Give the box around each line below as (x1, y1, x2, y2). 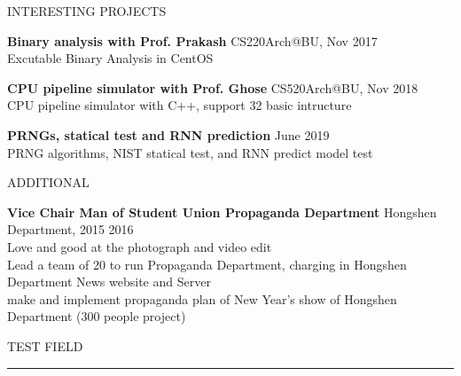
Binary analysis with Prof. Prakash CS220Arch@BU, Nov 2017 (7, 31, 378, 50)
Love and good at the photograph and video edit (7, 237, 272, 255)
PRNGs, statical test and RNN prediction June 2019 (7, 125, 330, 144)
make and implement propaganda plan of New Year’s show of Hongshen (7, 289, 397, 308)
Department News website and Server (7, 272, 211, 291)
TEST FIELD (7, 336, 83, 355)
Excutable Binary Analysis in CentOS (7, 49, 214, 67)
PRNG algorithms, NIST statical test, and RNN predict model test (7, 143, 373, 161)
